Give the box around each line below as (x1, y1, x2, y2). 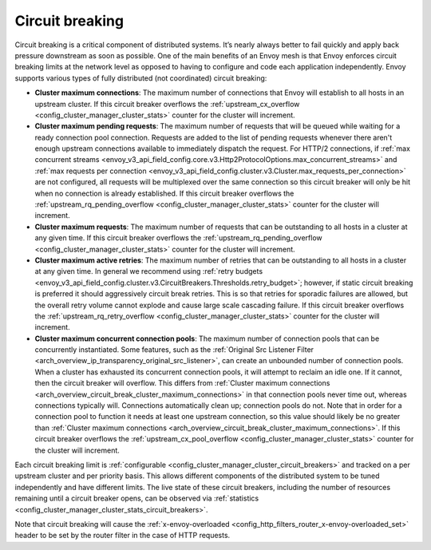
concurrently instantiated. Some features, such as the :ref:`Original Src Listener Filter (34, 345, 314, 354)
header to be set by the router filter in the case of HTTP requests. (14, 531, 231, 540)
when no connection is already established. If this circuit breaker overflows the (34, 188, 295, 198)
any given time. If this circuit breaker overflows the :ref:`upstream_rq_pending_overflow (34, 233, 322, 243)
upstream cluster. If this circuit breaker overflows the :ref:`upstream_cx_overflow (34, 99, 300, 109)
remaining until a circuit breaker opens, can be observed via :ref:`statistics (14, 493, 259, 503)
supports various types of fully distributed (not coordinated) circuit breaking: (14, 73, 267, 83)
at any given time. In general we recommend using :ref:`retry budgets (34, 267, 263, 276)
